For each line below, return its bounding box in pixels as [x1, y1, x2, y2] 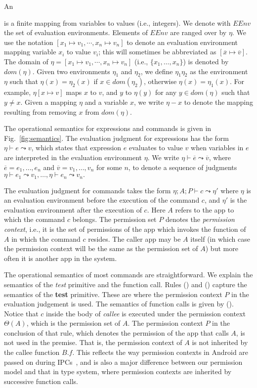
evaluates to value [128, 142, 183, 153]
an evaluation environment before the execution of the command [4, 195, 200, 205]
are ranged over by [170, 27, 227, 38]
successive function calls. [4, 376, 79, 386]
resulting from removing [4, 106, 77, 117]
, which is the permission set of [26, 318, 121, 328]
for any [155, 87, 177, 97]
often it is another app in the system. [4, 253, 117, 263]
